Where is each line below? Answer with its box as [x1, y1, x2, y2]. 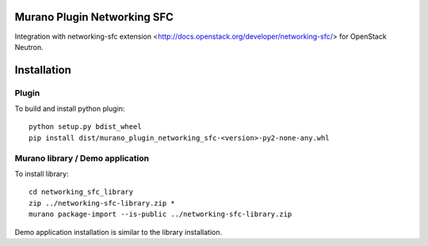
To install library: [14, 168, 69, 178]
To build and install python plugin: [14, 104, 125, 114]
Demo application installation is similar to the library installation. [14, 227, 222, 237]
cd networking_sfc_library [29, 187, 134, 197]
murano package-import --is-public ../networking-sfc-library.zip [29, 210, 292, 219]
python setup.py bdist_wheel [29, 123, 142, 131]
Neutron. [14, 42, 44, 51]
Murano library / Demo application [14, 153, 150, 164]
